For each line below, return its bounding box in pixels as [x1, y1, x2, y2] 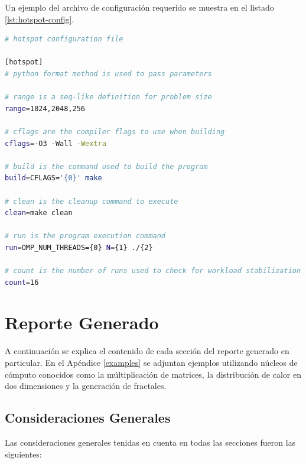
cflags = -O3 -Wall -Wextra [5, 139, 106, 148]
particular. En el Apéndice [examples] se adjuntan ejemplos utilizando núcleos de [5, 356, 298, 368]
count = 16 [5, 278, 39, 287]
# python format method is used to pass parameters [5, 69, 212, 78]
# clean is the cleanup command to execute [5, 197, 178, 206]
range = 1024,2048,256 [5, 104, 86, 113]
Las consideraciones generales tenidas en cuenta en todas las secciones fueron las [5, 436, 296, 448]
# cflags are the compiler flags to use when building [5, 127, 225, 136]
